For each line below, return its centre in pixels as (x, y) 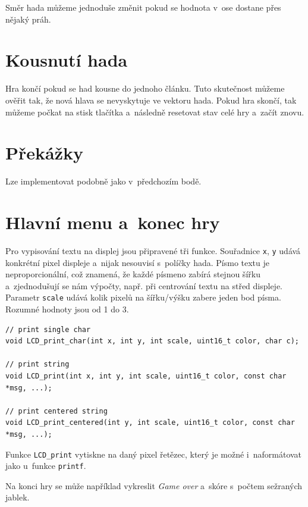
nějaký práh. (28, 19)
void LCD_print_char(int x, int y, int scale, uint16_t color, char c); (152, 341)
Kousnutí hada (67, 60)
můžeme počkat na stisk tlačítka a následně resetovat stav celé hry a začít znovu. (155, 112)
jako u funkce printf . (46, 466)
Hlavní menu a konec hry (113, 222)
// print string (37, 364)
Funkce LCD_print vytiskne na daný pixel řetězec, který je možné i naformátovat (154, 454)
